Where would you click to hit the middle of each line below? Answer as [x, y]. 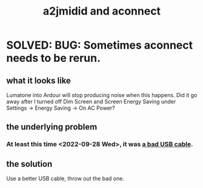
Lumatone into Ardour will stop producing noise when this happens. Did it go [102, 95]
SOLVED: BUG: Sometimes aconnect [100, 45]
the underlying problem [52, 127]
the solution [29, 164]
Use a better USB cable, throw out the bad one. [65, 179]
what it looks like [39, 80]
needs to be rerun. [54, 58]
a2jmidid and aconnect [102, 11]
